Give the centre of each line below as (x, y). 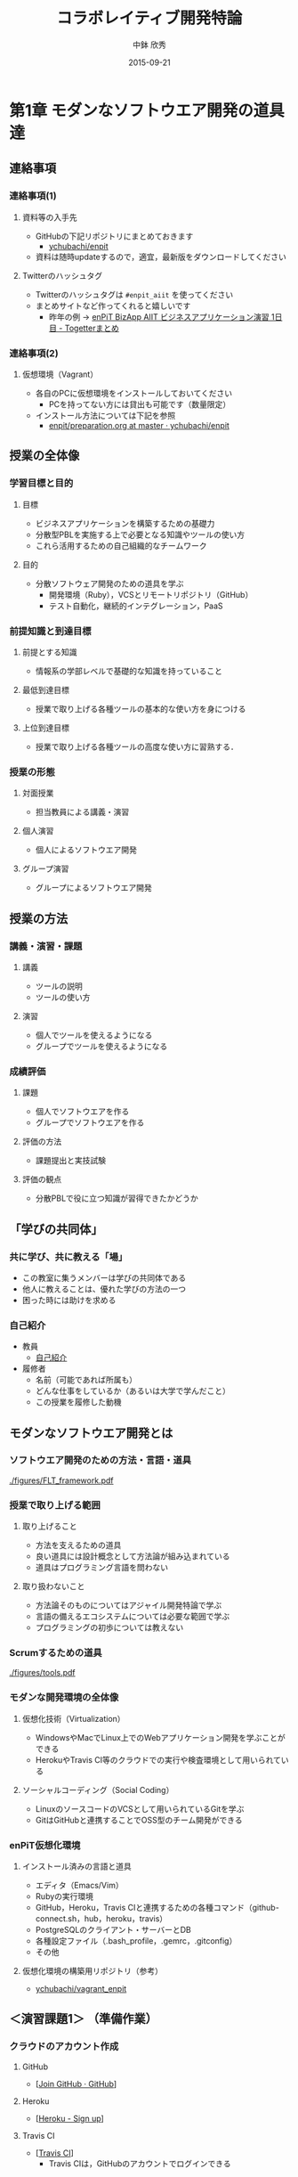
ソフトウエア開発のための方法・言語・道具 (101, 1460)
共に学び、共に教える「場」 (68, 1257)
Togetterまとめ (92, 328)
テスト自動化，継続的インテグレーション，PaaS (136, 606)
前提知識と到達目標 (50, 631)
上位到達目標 (45, 728)
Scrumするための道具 (56, 1653)
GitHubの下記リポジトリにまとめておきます (114, 236)
